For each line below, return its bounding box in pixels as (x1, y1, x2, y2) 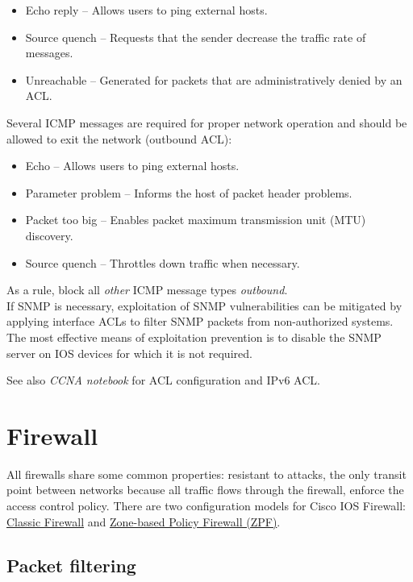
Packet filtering (6, 552, 136, 577)
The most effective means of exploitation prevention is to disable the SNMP (6, 328, 382, 345)
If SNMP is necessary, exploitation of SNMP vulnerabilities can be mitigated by (6, 297, 403, 314)
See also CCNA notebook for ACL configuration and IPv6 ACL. (6, 372, 320, 389)
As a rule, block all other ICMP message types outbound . (6, 281, 288, 298)
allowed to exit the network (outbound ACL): (6, 130, 232, 147)
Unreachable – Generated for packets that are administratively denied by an (25, 71, 403, 88)
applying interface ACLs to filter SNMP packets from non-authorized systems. (6, 313, 394, 330)
